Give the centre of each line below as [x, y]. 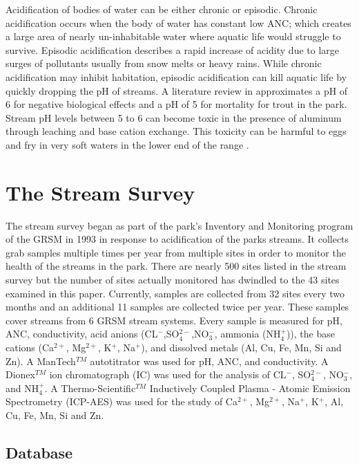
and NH [22, 388]
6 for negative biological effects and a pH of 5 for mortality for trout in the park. [176, 104]
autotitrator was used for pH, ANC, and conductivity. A [209, 361]
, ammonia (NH [248, 334]
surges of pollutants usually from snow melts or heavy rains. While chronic [164, 63]
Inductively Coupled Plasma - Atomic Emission [250, 388]
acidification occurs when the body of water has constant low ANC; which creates [178, 22]
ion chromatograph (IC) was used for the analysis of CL [168, 374]
